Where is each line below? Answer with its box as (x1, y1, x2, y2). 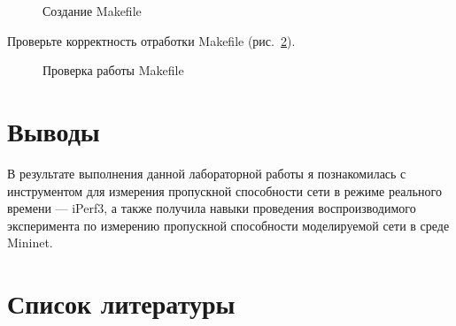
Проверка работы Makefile (43, 61, 184, 80)
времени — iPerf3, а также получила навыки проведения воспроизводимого (7, 199, 416, 217)
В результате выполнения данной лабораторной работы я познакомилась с (7, 163, 406, 182)
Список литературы (7, 285, 236, 322)
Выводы (7, 112, 100, 148)
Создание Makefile (43, 2, 142, 19)
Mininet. (7, 233, 53, 252)
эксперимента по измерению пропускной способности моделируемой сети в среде (7, 216, 450, 234)
